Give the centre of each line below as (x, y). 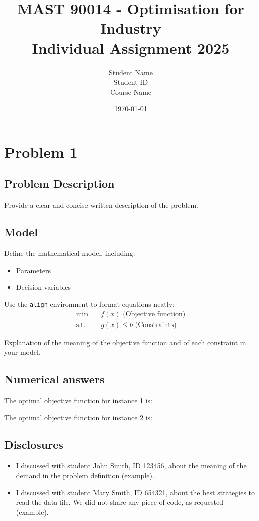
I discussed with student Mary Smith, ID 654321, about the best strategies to (136, 492)
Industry (131, 28)
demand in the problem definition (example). (85, 475)
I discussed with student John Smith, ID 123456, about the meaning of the (131, 465)
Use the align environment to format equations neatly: (89, 304)
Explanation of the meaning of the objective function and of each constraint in (125, 342)
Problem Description (59, 184)
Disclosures (34, 444)
